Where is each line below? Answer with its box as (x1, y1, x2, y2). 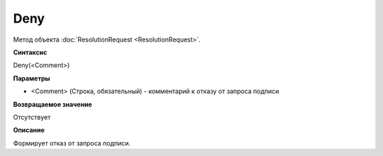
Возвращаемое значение (13, 100, 92, 109)
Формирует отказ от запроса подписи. (13, 138, 131, 148)
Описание (13, 126, 45, 134)
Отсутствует (13, 113, 51, 121)
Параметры (13, 74, 50, 83)
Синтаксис (13, 48, 48, 56)
